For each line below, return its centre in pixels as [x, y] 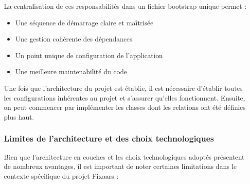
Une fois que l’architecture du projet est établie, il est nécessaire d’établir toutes [123, 88]
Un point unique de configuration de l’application [89, 55]
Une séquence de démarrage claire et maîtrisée [84, 22]
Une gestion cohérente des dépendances [74, 39]
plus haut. [19, 116]
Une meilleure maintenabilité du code [71, 72]
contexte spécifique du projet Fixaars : [61, 175]
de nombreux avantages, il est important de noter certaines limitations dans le [120, 166]
